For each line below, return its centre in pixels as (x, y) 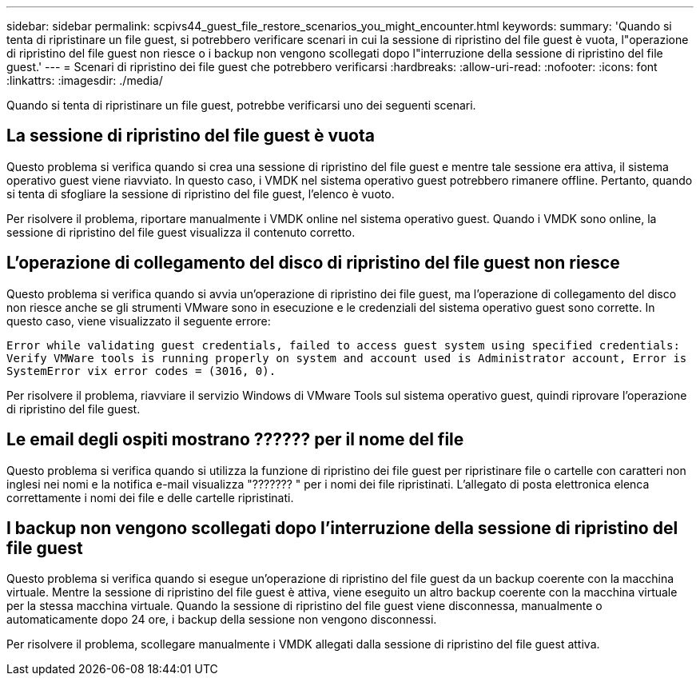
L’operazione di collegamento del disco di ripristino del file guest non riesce (313, 263)
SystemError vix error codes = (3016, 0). (141, 371)
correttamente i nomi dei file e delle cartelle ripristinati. (150, 497)
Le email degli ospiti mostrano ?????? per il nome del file (235, 440)
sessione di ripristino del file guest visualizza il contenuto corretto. (181, 232)
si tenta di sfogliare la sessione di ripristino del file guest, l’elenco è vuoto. (201, 193)
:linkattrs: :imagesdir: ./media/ (85, 80)
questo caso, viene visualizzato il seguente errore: (139, 321)
